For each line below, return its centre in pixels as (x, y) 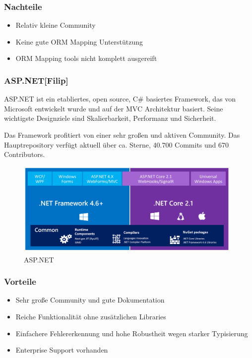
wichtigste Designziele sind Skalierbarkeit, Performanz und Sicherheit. (110, 118)
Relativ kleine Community (56, 25)
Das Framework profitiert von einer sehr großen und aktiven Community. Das (122, 135)
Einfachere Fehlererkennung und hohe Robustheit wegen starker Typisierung (132, 333)
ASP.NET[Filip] (36, 80)
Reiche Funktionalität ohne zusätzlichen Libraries (91, 316)
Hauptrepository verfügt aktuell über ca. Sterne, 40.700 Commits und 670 (117, 144)
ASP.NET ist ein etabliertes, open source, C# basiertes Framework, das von (120, 99)
